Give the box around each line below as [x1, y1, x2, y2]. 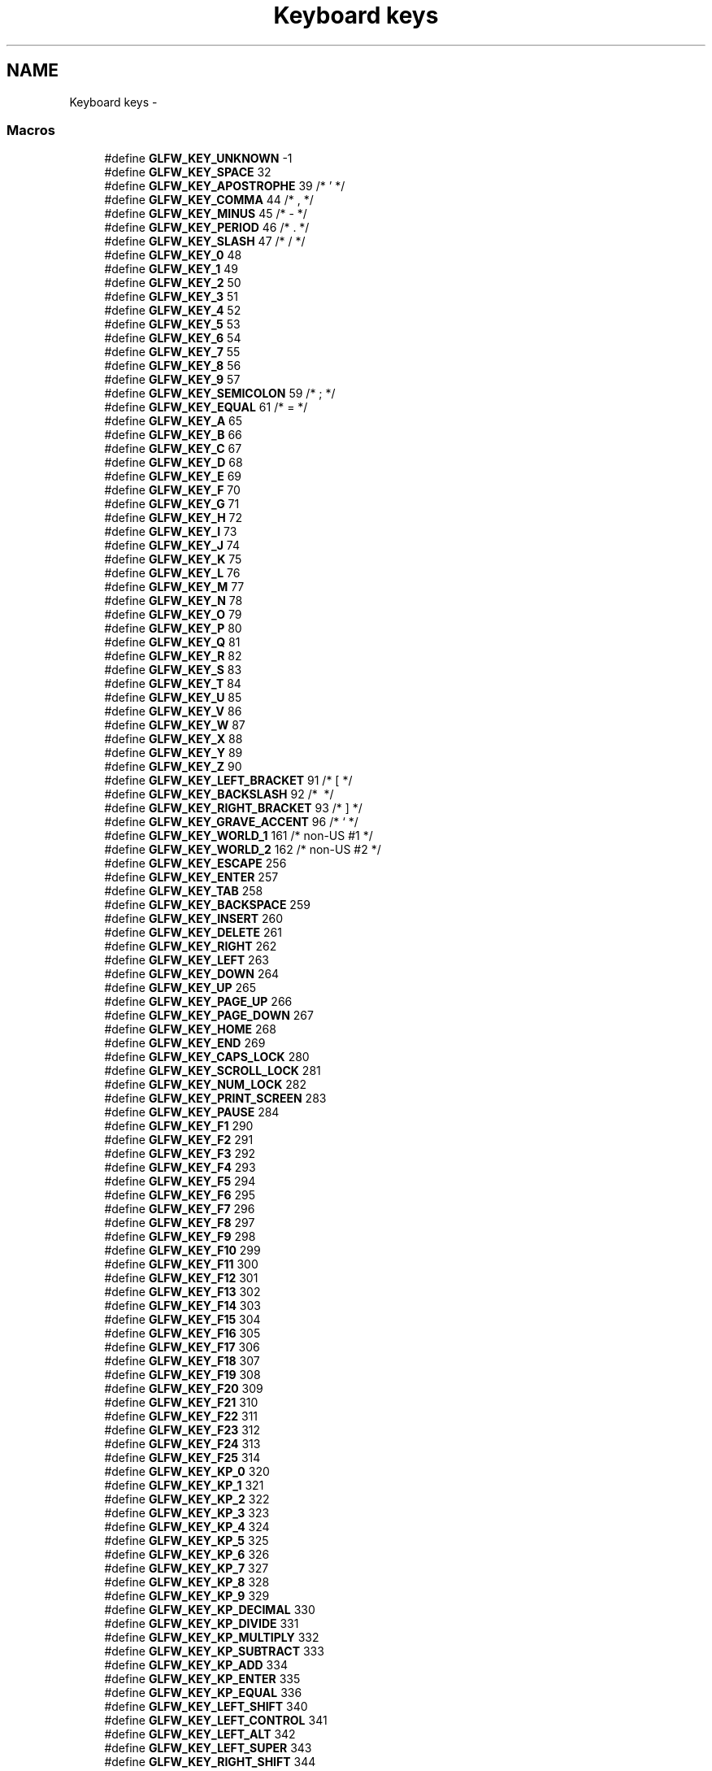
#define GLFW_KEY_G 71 [104, 497, 240, 511]
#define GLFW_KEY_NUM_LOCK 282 [104, 1077, 306, 1092]
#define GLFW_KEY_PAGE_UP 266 [104, 994, 293, 1009]
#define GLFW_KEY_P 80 [104, 621, 242, 636]
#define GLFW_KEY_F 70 [104, 483, 241, 498]
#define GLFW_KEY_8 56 [104, 359, 241, 373]
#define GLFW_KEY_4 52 [104, 303, 241, 318]
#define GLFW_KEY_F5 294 [104, 1174, 256, 1189]
